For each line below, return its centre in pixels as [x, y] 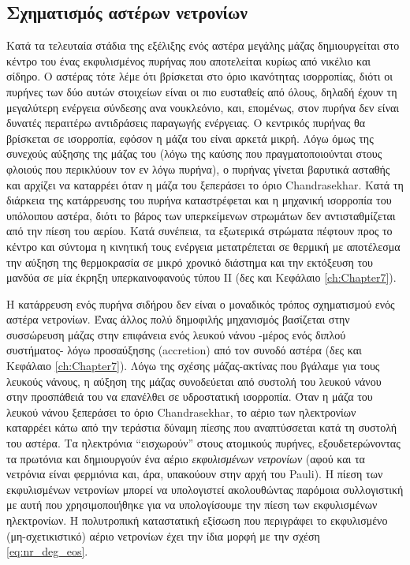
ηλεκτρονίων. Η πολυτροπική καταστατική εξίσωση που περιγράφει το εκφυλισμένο [197, 520]
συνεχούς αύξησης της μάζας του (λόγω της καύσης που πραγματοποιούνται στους [194, 153]
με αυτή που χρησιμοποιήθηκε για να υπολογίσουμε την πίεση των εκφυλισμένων [192, 505]
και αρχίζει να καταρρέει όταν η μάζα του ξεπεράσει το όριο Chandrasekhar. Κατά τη [205, 184]
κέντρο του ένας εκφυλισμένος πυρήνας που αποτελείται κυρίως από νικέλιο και [189, 60]
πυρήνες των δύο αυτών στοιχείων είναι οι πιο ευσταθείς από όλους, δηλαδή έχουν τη [202, 91]
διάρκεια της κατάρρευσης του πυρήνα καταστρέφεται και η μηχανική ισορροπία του [199, 200]
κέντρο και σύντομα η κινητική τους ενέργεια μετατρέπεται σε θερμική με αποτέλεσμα [203, 246]
